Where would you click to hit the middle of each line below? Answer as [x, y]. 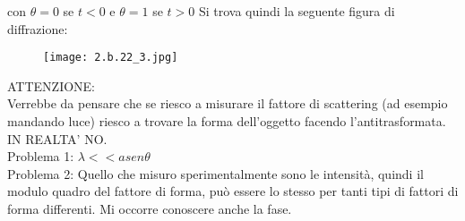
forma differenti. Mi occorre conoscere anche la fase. [150, 208]
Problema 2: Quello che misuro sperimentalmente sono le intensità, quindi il [215, 173]
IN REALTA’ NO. [57, 138]
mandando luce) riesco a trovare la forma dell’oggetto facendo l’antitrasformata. [227, 121]
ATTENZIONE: [52, 85]
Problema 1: [41, 156]
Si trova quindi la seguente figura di [297, 11]
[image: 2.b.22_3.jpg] [111, 58]
